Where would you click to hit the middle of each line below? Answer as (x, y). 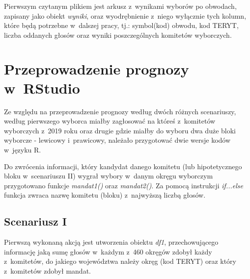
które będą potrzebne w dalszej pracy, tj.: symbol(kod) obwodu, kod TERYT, (121, 25)
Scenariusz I (35, 221)
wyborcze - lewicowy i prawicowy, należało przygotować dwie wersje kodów (117, 140)
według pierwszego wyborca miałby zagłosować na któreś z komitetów (110, 121)
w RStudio (42, 88)
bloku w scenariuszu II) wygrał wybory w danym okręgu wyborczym (109, 176)
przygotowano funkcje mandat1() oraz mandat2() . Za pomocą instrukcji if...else (124, 185)
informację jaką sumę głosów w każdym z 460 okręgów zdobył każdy (108, 251)
